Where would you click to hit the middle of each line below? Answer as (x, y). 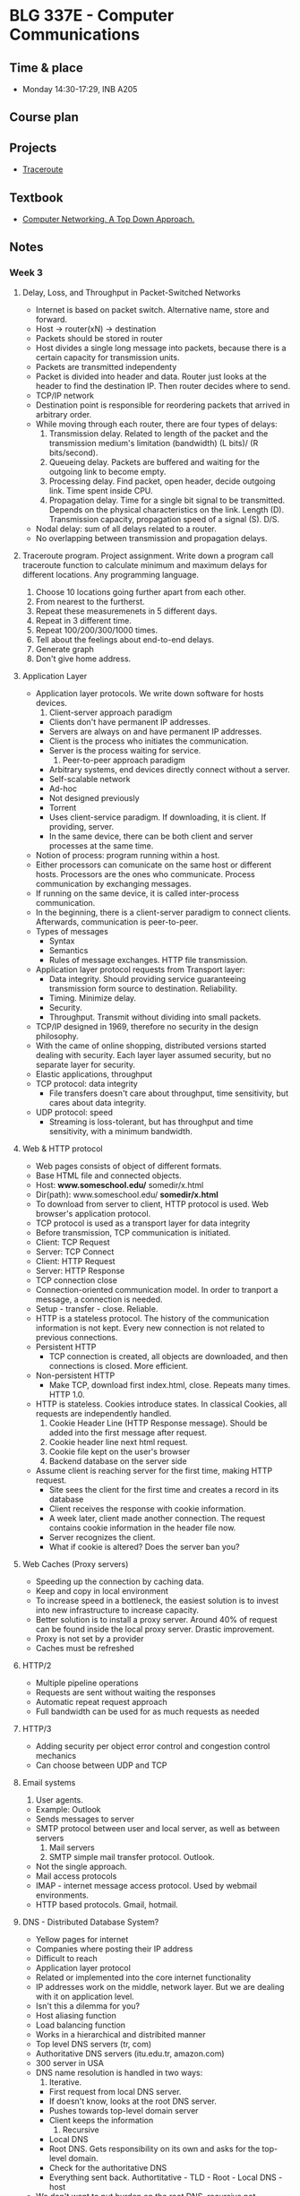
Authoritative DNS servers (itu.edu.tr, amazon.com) (130, 2054)
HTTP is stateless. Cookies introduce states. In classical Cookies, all (161, 1404)
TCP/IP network (65, 395)
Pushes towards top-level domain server (124, 2110)
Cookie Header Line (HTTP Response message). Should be (158, 1423)
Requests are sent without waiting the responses (126, 1692)
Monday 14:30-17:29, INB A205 (80, 89)
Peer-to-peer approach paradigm (124, 760)
